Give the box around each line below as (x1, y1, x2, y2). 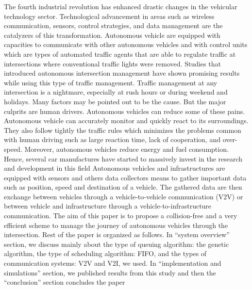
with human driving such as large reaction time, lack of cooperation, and (4, 134, 220, 145)
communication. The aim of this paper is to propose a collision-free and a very (4, 210, 237, 221)
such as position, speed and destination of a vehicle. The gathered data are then (4, 182, 242, 192)
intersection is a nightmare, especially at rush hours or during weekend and (4, 87, 228, 97)
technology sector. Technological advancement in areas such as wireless (4, 11, 215, 21)
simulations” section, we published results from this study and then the (4, 267, 216, 277)
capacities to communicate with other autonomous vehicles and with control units (4, 39, 248, 49)
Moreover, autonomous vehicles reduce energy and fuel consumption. (24, 144, 229, 154)
